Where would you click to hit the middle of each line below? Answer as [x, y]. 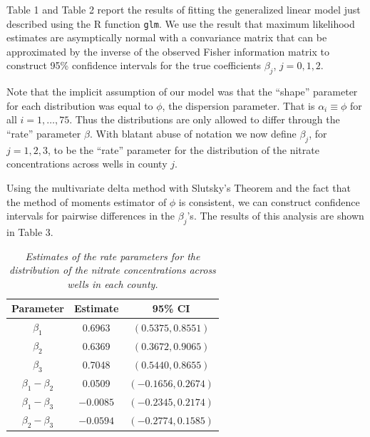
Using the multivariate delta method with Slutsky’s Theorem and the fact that [179, 187]
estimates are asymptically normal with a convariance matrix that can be [167, 37]
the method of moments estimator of [87, 201]
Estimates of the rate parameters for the [113, 256]
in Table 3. [30, 231]
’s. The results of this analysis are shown [276, 216]
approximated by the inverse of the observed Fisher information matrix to [168, 51]
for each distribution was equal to [80, 105]
